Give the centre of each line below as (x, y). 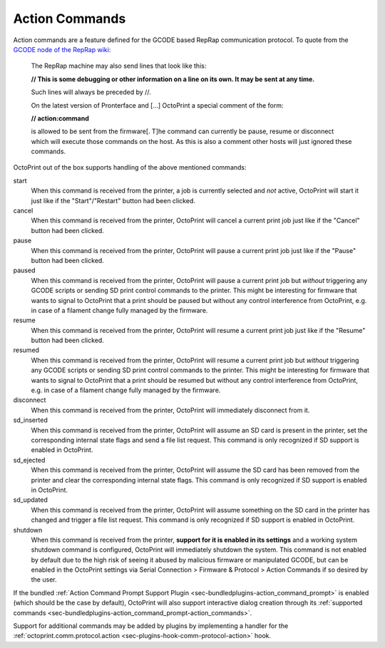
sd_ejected (29, 460)
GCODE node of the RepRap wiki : (62, 49)
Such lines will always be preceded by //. (91, 92)
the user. (44, 580)
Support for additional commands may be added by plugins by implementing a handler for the (151, 626)
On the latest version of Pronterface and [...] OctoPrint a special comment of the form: (157, 105)
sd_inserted (30, 420)
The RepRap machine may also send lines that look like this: (119, 66)
